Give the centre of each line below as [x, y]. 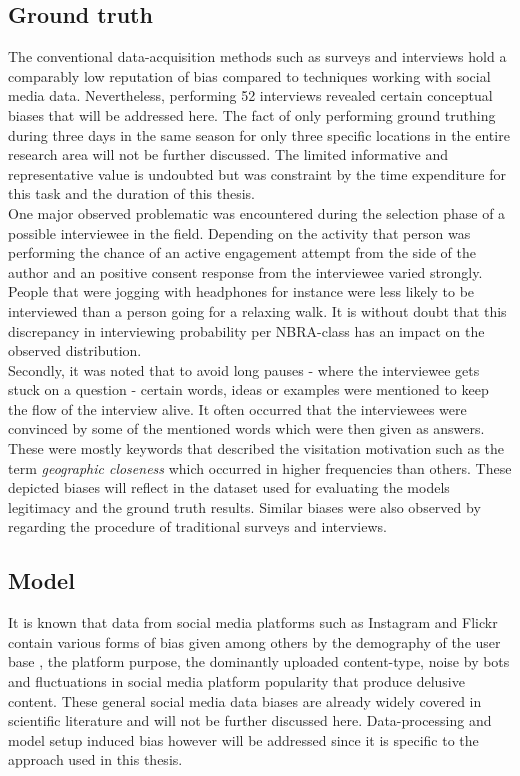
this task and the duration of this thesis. [132, 193]
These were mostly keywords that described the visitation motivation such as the [256, 448]
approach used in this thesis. [95, 759]
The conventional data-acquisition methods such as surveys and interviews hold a [257, 56]
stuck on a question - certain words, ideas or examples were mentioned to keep [248, 389]
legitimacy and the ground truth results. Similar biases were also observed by [244, 506]
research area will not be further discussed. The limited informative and [228, 154]
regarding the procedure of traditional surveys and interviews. [197, 526]
